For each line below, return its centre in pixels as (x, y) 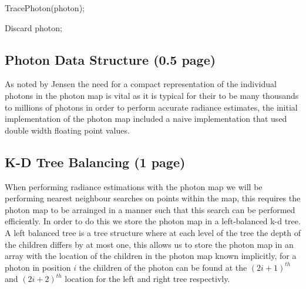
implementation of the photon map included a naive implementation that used (146, 119)
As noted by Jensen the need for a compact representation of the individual (141, 84)
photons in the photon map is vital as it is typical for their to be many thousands (152, 95)
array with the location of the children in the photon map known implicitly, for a (151, 256)
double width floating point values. (67, 130)
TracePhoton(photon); (45, 8)
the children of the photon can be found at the (163, 267)
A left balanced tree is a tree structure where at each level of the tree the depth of (153, 232)
